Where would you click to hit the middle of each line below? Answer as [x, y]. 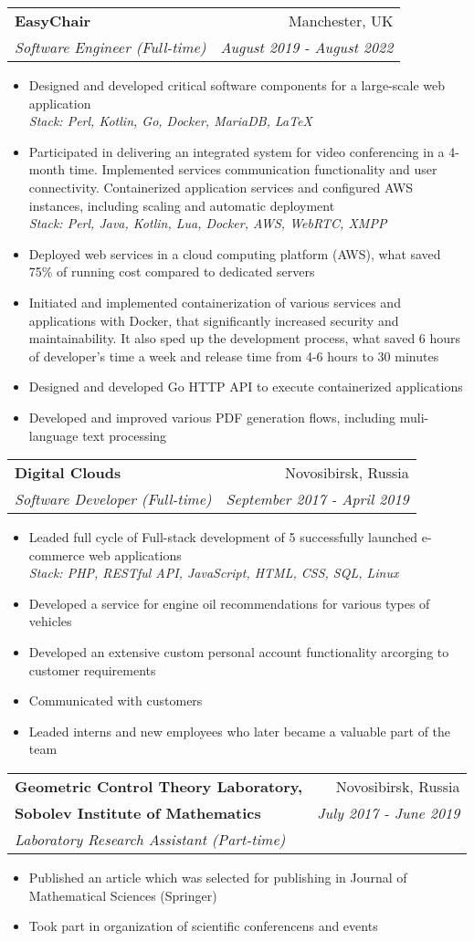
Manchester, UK [341, 21]
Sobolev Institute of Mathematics [138, 813]
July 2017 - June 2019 [389, 813]
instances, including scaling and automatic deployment [182, 205]
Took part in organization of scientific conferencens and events [203, 926]
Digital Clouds [68, 473]
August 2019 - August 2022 [307, 47]
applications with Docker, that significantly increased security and [214, 320]
